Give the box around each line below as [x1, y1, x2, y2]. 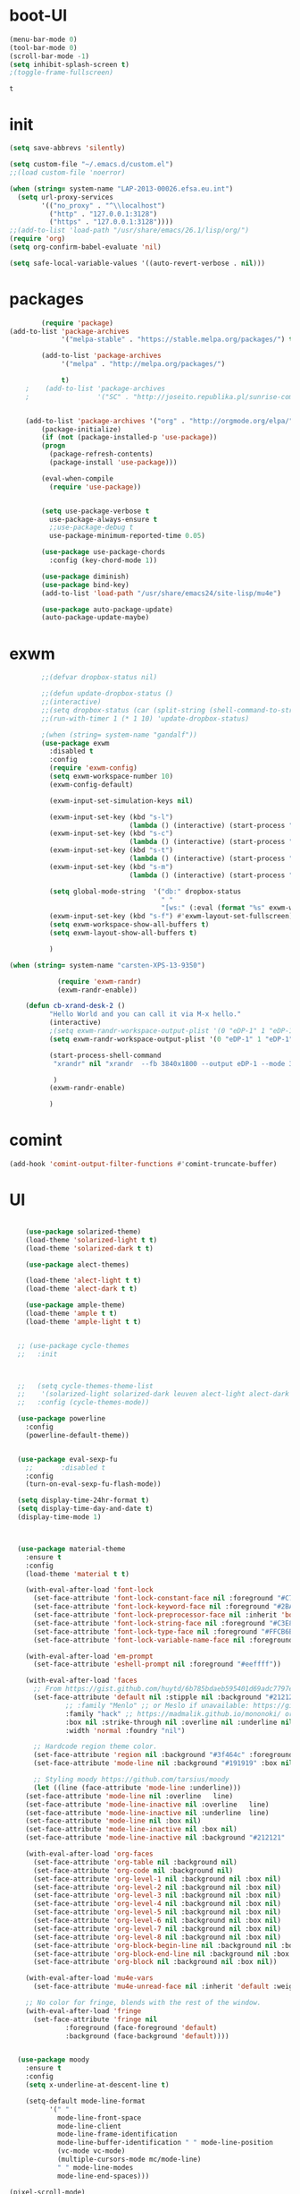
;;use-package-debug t [48, 523, 134, 533]
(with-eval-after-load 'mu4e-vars [25, 1974, 154, 1983]
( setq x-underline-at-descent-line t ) [25, 2080, 170, 2089]
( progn [41, 441, 66, 450]
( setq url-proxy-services [17, 192, 114, 201]
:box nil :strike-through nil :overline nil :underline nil [65, 1718, 294, 1727]
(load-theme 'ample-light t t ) [25, 1317, 142, 1326]
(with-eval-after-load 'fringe [25, 2006, 142, 2015]
